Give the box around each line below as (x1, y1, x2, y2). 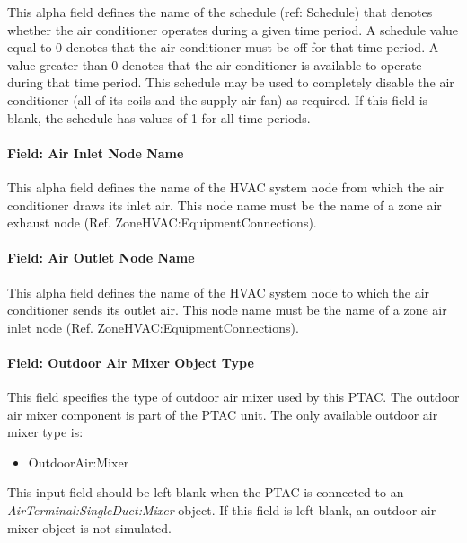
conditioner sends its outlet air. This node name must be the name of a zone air (7, 300, 447, 319)
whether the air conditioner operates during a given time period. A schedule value (7, 20, 459, 39)
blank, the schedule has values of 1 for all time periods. (7, 108, 311, 127)
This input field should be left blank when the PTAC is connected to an (7, 483, 404, 502)
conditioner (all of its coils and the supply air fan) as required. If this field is (7, 90, 428, 109)
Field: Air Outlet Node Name (7, 248, 195, 267)
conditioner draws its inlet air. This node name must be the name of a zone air (7, 195, 442, 214)
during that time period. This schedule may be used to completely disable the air (7, 73, 454, 92)
